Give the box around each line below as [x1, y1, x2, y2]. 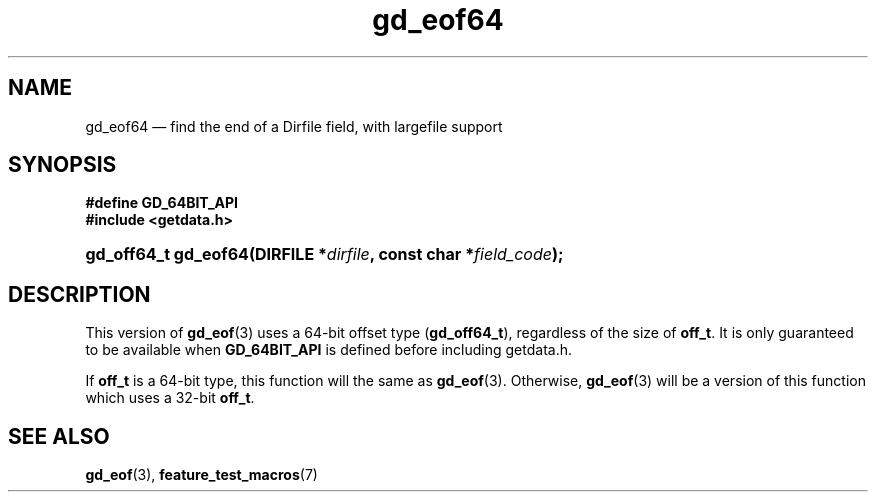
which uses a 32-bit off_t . [85, 389, 255, 407]
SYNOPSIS [8, 152, 117, 178]
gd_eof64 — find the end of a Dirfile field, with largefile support [85, 117, 503, 135]
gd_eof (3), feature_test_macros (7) [85, 466, 318, 484]
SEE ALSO [8, 423, 110, 449]
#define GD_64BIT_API [85, 194, 239, 212]
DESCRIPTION [8, 281, 151, 307]
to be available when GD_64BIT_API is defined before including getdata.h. [85, 341, 573, 359]
